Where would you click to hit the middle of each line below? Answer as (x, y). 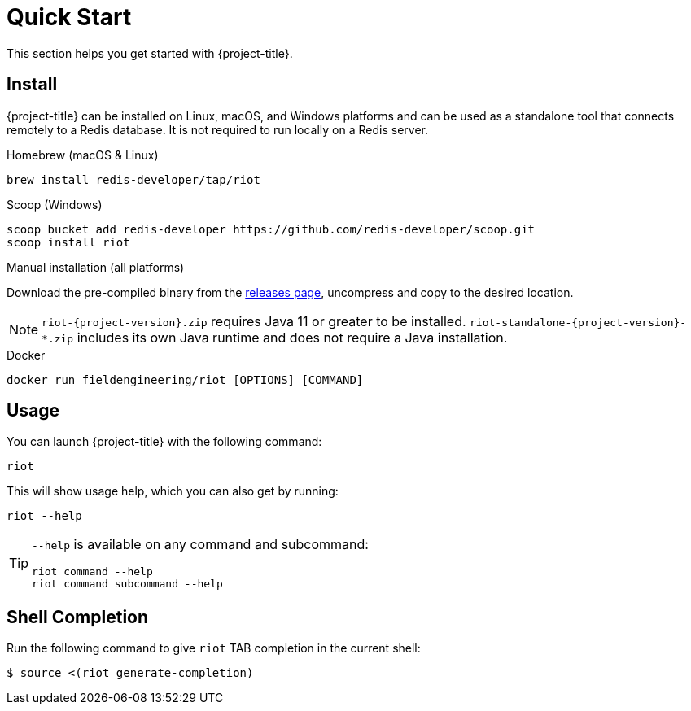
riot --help (44, 516)
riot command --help (92, 572)
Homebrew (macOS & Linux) (83, 155)
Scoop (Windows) (55, 204)
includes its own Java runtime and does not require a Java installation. (292, 337)
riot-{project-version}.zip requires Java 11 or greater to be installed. (254, 321)
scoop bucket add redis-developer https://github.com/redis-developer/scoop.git (271, 229)
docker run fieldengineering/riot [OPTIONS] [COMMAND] (185, 379)
